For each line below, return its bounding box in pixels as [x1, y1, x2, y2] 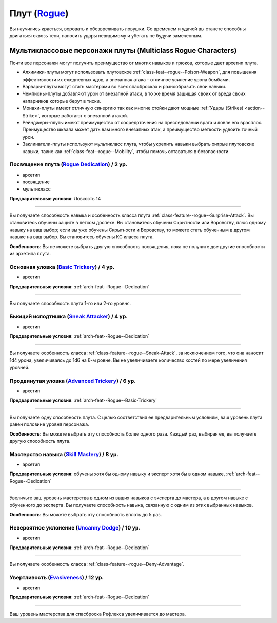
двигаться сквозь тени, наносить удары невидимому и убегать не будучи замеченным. [9, 32, 203, 39]
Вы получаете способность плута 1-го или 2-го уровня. [9, 300, 131, 307]
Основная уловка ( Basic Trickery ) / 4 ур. [9, 263, 115, 270]
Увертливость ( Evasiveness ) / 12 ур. [9, 574, 104, 581]
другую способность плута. [9, 438, 71, 444]
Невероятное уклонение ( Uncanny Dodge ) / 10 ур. [9, 524, 141, 531]
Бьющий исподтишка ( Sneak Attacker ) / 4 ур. [9, 313, 128, 320]
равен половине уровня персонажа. [9, 421, 89, 427]
